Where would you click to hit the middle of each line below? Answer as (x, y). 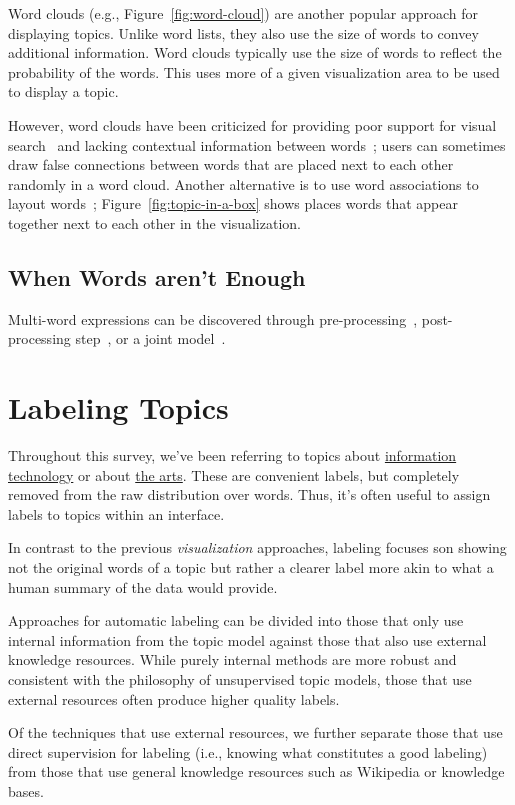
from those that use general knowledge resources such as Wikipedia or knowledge (256, 771)
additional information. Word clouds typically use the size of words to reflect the (255, 52)
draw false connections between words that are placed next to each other (231, 164)
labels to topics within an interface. (116, 513)
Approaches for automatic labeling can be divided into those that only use (236, 620)
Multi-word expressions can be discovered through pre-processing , (213, 318)
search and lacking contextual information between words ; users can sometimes (257, 144)
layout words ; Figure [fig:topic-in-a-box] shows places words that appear (233, 203)
